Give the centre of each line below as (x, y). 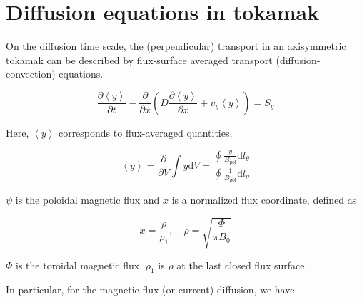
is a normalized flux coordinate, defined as (264, 200)
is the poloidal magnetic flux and (87, 200)
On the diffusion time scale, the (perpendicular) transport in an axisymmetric (176, 46)
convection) (31, 74)
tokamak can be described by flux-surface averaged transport (139, 59)
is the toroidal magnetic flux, (79, 265)
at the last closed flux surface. (242, 265)
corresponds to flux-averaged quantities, (145, 132)
